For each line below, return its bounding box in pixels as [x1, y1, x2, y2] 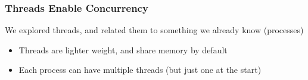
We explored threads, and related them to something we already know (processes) [5, 24, 304, 36]
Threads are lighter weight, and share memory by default [18, 43, 228, 56]
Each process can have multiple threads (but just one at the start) [18, 63, 262, 76]
